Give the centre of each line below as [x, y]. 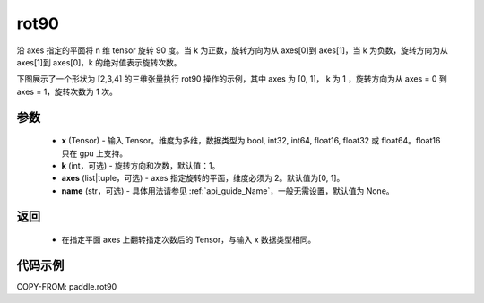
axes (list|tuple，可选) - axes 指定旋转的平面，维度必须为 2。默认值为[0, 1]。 [203, 178]
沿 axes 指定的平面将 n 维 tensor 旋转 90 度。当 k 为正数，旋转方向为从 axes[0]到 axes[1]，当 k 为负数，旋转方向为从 [232, 50]
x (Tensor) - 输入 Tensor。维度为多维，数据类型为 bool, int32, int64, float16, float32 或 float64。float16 [251, 141]
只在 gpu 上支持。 [95, 153]
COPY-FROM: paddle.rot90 [67, 286]
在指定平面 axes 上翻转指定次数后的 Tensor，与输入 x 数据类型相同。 [189, 240]
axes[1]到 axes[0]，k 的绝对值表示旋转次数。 [99, 62]
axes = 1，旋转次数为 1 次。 [67, 91]
